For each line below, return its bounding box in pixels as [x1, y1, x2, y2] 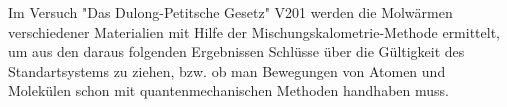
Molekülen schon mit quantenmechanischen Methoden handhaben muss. [8, 80, 449, 101]
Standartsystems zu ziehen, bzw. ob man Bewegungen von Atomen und [8, 60, 446, 81]
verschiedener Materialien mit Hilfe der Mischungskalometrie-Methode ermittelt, [8, 21, 501, 42]
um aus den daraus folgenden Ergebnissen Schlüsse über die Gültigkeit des [8, 41, 465, 62]
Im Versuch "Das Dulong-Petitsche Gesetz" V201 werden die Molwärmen [8, 2, 453, 22]
